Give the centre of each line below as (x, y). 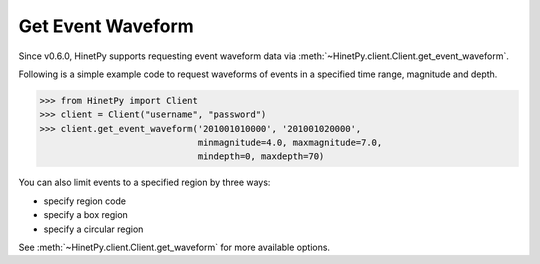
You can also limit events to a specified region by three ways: (144, 182)
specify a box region (86, 215)
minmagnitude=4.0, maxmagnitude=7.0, (290, 143)
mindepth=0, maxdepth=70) (261, 156)
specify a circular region (93, 229)
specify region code (85, 201)
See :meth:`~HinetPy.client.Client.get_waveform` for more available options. (174, 247)
